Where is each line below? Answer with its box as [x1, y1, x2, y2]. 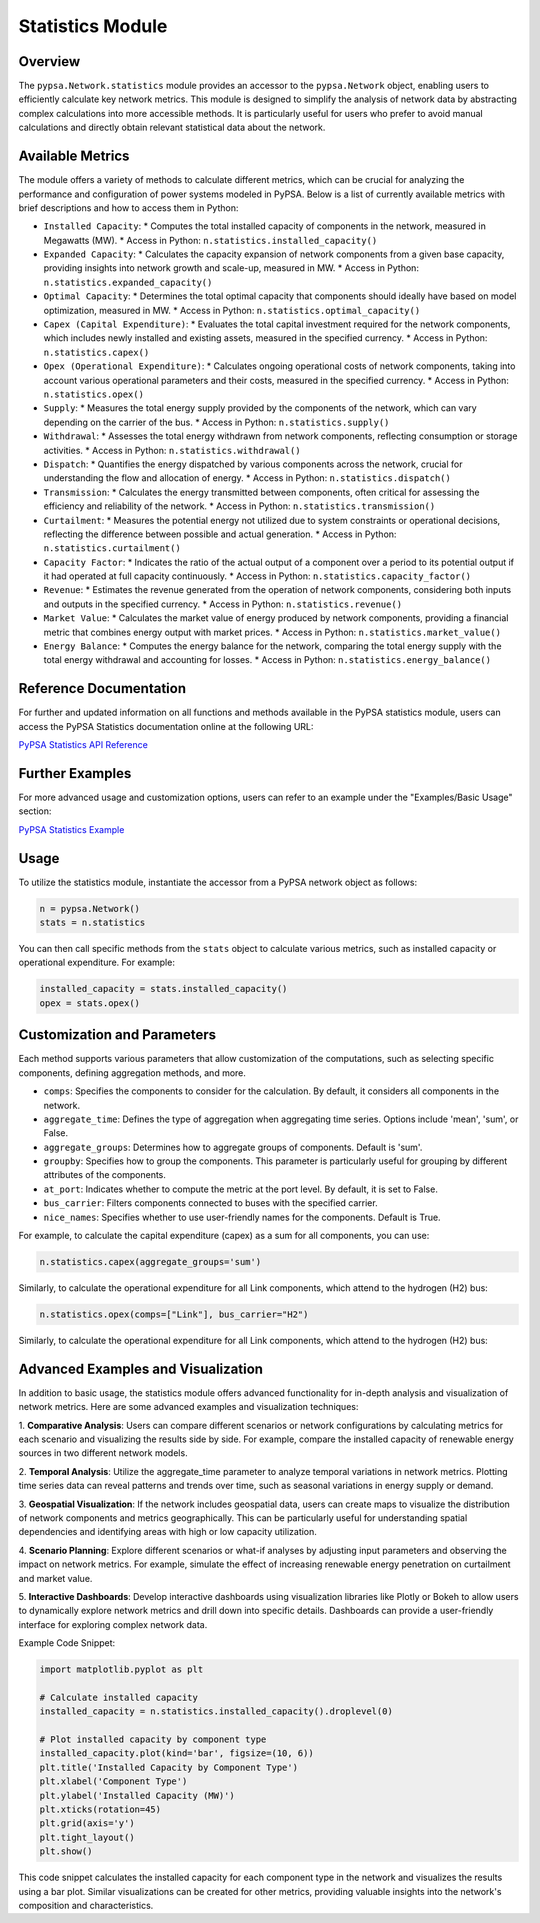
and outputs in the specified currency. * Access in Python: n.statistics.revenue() [43, 598, 403, 610]
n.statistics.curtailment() [43, 543, 182, 554]
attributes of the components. [43, 1169, 167, 1181]
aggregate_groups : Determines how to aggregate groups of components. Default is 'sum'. [43, 1141, 423, 1153]
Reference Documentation [18, 680, 187, 697]
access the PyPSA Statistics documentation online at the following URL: [18, 720, 314, 732]
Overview [18, 53, 81, 70]
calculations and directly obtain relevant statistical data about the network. [18, 121, 326, 134]
